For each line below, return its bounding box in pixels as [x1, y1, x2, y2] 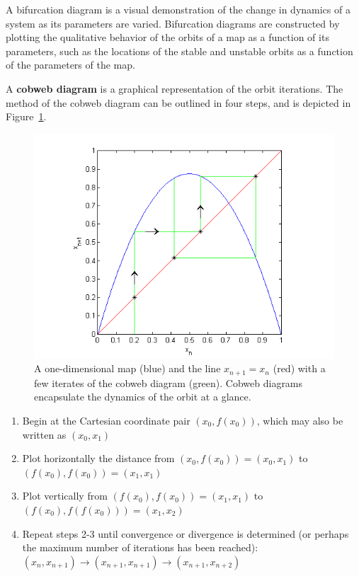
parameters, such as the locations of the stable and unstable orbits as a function [6, 43, 353, 58]
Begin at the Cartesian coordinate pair [22, 413, 190, 427]
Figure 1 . [6, 109, 47, 124]
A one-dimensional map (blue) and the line [34, 361, 221, 376]
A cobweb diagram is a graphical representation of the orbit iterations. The [6, 81, 343, 96]
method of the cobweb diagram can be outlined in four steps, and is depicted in [6, 95, 351, 110]
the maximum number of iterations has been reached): [22, 540, 258, 555]
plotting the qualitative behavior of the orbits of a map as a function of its [6, 30, 329, 45]
